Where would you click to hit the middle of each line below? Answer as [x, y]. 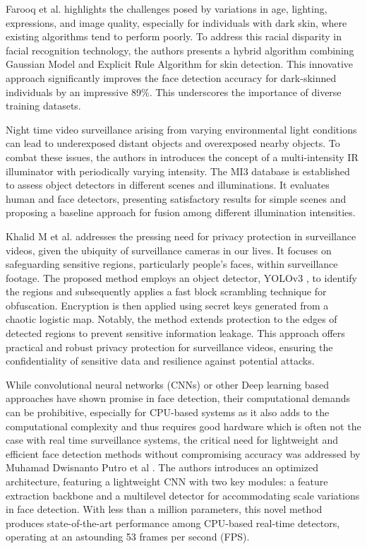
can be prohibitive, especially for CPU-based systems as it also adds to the [168, 412]
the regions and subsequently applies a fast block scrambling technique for [166, 291]
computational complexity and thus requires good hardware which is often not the [183, 426]
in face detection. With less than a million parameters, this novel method [164, 509]
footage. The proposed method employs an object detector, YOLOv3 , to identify [181, 277]
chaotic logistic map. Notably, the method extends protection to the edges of [172, 319]
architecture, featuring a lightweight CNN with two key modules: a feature [167, 481]
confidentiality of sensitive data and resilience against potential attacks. [160, 361]
